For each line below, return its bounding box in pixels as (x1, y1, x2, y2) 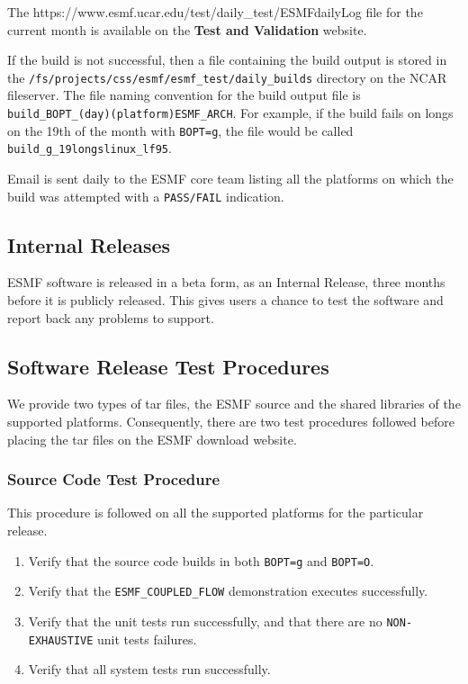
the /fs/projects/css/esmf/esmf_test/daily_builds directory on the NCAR (7, 67, 447, 86)
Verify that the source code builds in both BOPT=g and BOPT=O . (28, 551, 374, 570)
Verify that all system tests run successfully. (28, 660, 271, 679)
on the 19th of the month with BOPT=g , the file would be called (7, 121, 354, 139)
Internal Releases (7, 230, 171, 258)
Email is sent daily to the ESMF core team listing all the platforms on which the (7, 169, 454, 187)
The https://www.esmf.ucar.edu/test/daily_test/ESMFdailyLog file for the (7, 3, 423, 21)
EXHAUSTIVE (28, 634, 94, 647)
